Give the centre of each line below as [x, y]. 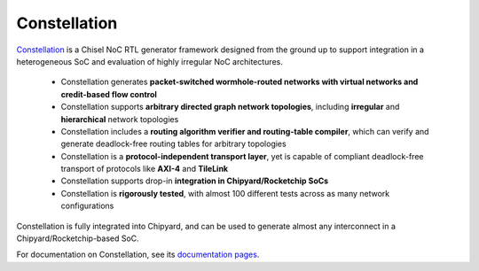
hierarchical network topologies [120, 119]
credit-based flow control [109, 94]
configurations [87, 206]
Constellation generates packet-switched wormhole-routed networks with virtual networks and [239, 82]
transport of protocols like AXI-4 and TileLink [145, 169]
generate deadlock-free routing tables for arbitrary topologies [174, 144]
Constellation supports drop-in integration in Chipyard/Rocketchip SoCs [195, 181]
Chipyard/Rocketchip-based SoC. [78, 238]
